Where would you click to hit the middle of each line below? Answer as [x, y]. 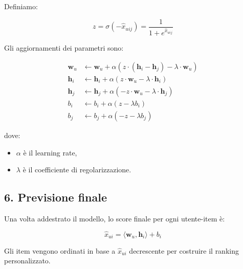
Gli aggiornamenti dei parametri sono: [64, 48]
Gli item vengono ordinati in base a [60, 250]
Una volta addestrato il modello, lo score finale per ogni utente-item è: [115, 218]
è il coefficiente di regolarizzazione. [77, 170]
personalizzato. [27, 261]
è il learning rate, [50, 152]
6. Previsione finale [56, 197]
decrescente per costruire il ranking [184, 250]
